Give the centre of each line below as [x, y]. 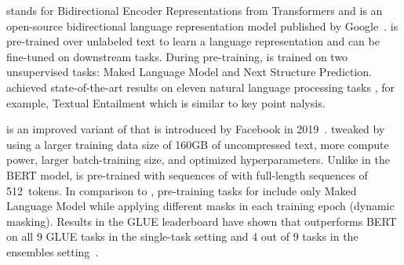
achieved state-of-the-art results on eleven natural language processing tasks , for [200, 87]
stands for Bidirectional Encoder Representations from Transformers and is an [195, 10]
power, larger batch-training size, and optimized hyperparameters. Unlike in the [198, 160]
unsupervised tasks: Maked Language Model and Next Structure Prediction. [189, 72]
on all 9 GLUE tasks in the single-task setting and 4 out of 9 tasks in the [182, 236]
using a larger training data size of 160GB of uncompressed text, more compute [198, 144]
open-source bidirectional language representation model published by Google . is [202, 25]
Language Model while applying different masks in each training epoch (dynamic [200, 206]
